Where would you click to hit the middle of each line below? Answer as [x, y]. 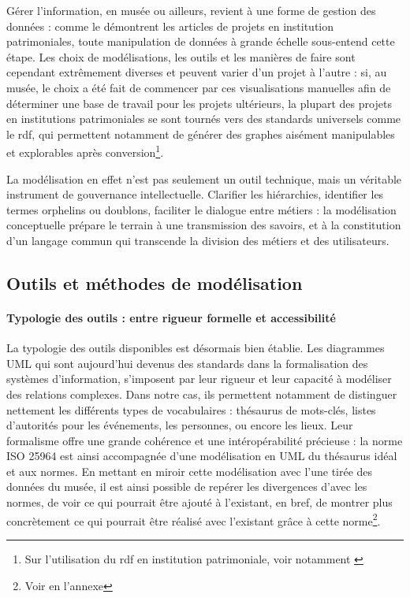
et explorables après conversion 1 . [85, 151]
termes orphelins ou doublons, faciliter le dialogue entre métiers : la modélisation [201, 209]
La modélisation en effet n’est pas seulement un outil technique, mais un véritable [204, 178]
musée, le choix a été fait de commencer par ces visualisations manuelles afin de [199, 87]
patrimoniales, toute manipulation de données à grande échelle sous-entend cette [201, 41]
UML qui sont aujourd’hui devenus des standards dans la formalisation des [187, 363]
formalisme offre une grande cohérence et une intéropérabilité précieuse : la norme [205, 440]
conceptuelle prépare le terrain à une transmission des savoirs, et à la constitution [204, 225]
